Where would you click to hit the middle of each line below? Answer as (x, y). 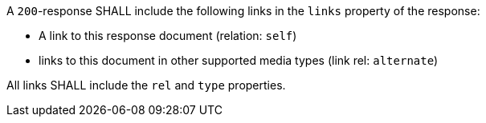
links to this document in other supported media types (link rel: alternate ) (239, 60)
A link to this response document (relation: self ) (168, 36)
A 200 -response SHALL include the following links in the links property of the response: (243, 11)
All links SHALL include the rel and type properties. (146, 85)
